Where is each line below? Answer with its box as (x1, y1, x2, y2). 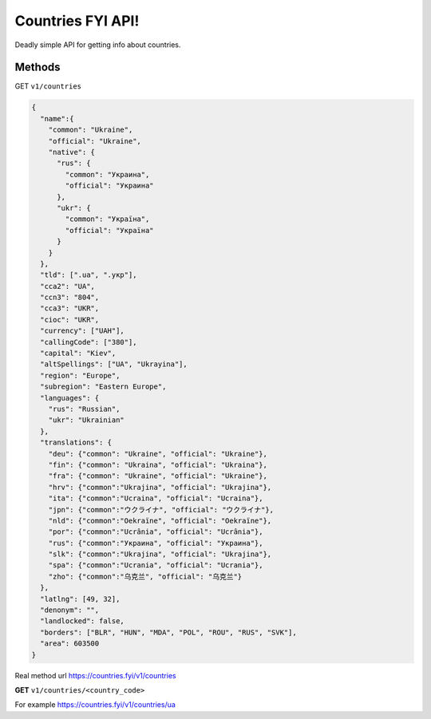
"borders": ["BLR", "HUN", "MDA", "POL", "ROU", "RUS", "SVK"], (40, 627, 297, 637)
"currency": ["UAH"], (40, 326, 125, 335)
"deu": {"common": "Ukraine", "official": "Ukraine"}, (48, 449, 267, 458)
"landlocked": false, (40, 617, 125, 626)
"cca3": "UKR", (40, 304, 100, 313)
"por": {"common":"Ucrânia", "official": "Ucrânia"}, (48, 527, 263, 536)
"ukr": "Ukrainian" (48, 416, 125, 425)
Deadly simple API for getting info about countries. (14, 40, 181, 49)
